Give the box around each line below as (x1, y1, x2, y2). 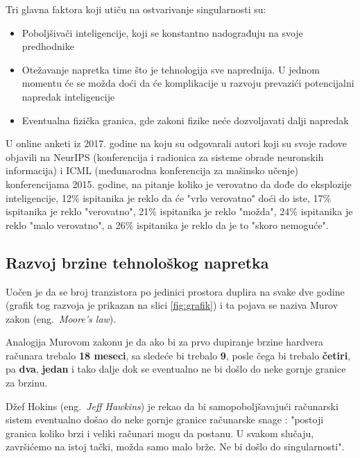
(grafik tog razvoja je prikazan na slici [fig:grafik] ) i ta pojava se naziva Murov (6, 298, 338, 312)
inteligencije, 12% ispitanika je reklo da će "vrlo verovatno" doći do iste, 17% (6, 190, 332, 205)
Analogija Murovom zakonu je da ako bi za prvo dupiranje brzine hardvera (6, 334, 324, 349)
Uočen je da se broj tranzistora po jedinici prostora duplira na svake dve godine (6, 284, 345, 298)
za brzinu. (6, 375, 48, 390)
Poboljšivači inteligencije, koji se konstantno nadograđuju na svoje (22, 25, 303, 40)
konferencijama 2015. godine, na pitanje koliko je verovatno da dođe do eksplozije (6, 176, 352, 191)
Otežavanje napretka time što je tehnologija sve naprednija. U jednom (22, 62, 320, 76)
